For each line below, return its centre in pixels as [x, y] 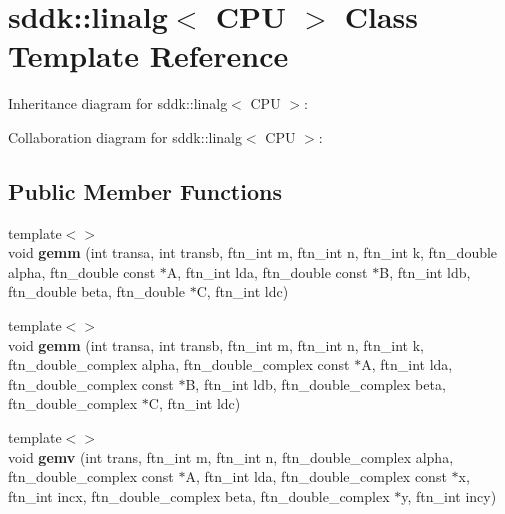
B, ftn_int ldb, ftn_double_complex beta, [315, 383]
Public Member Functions [145, 190]
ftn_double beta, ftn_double [97, 291]
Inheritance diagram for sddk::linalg [118, 103]
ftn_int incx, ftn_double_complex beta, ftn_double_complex [199, 495]
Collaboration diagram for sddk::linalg [125, 136]
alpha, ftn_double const [82, 271]
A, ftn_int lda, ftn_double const [267, 271]
